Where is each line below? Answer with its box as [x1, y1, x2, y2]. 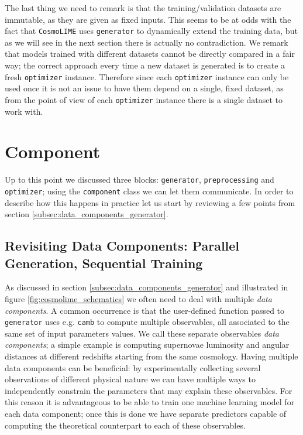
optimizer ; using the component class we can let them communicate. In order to [5, 184, 294, 197]
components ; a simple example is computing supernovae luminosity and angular [5, 338, 290, 351]
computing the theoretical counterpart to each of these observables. [5, 419, 246, 431]
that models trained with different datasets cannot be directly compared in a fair [5, 47, 295, 60]
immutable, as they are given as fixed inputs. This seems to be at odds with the [5, 13, 291, 25]
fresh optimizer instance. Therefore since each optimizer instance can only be [5, 70, 289, 83]
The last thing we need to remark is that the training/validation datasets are [5, 2, 281, 13]
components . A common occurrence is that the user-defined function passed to [5, 304, 285, 316]
